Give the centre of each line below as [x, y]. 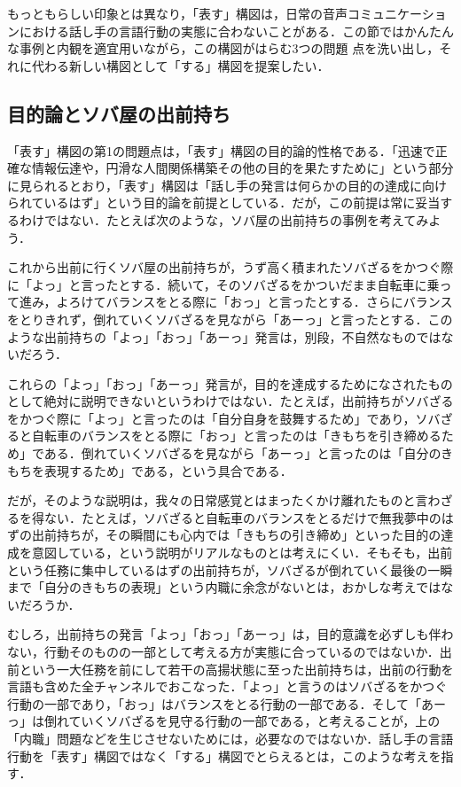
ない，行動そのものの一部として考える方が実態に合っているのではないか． [223, 652]
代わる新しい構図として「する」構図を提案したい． [180, 65]
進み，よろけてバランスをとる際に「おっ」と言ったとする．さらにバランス [236, 302]
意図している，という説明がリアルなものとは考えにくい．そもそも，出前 [242, 553]
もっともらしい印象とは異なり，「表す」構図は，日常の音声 [178, 13]
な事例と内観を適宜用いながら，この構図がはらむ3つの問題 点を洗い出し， [223, 48]
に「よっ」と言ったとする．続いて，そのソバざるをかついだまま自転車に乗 [223, 284]
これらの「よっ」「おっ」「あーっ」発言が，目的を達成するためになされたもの [230, 383]
